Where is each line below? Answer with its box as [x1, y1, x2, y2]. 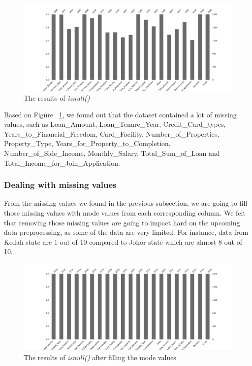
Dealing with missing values [4, 179, 117, 191]
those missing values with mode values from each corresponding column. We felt [4, 207, 246, 218]
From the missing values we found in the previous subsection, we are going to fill [4, 198, 248, 208]
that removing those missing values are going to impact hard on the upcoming [4, 217, 240, 227]
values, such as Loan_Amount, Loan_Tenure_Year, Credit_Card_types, [4, 119, 226, 129]
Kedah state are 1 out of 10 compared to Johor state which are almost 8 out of [4, 236, 242, 247]
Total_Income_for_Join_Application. [4, 157, 120, 168]
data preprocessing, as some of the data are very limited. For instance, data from [4, 227, 249, 237]
